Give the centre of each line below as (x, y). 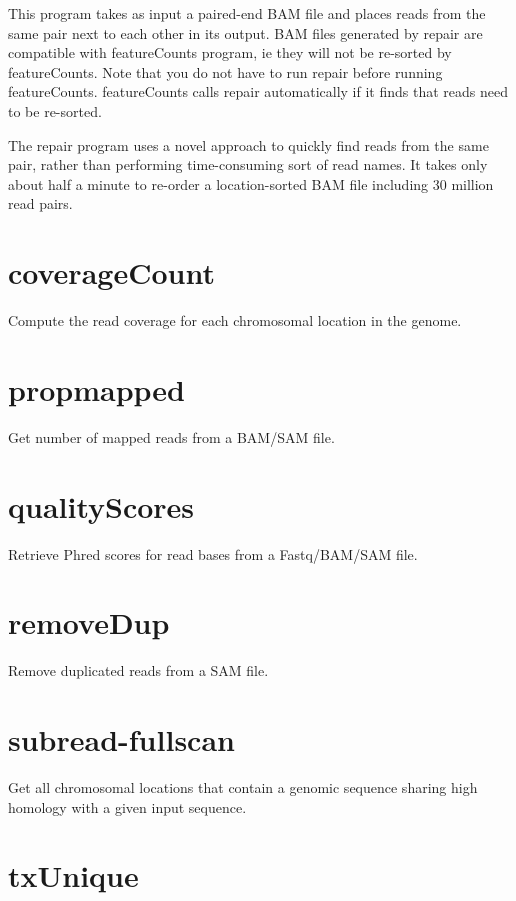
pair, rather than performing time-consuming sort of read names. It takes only (248, 164)
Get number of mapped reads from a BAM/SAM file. (171, 436)
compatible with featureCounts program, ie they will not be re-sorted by (230, 52)
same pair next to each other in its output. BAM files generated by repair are (245, 32)
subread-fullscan (121, 739)
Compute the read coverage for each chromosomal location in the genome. (235, 320)
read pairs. (40, 203)
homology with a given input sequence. (127, 806)
